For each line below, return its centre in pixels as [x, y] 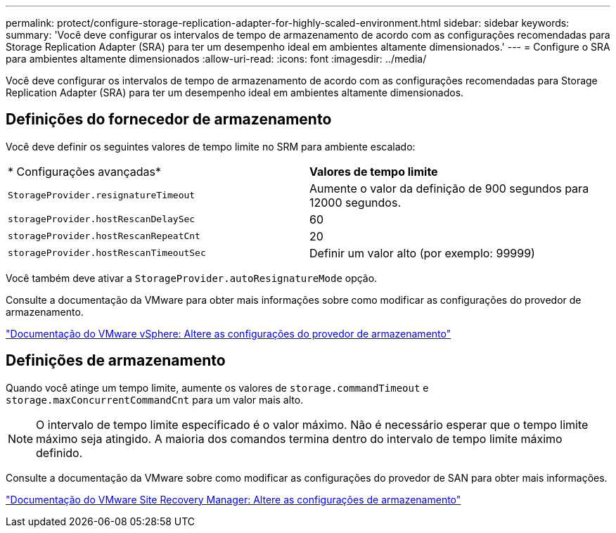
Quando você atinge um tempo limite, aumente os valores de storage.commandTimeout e [217, 387]
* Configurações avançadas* [84, 171]
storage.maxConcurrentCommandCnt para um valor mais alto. [155, 399]
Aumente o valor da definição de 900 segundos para [449, 188]
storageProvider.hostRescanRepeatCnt [104, 236]
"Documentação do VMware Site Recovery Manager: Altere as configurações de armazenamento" [233, 499]
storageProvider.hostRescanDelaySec [102, 219]
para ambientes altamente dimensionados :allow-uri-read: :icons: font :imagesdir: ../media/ [216, 59]
